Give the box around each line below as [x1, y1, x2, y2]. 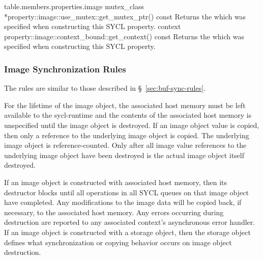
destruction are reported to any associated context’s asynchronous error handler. [4, 217, 255, 227]
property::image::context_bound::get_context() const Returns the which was [4, 31, 244, 41]
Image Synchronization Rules [4, 62, 126, 75]
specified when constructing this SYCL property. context [4, 21, 181, 32]
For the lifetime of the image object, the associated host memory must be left [4, 99, 246, 110]
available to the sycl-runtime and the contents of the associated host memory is [4, 110, 252, 120]
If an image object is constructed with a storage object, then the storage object [4, 226, 251, 237]
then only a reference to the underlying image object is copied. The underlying [4, 129, 249, 140]
